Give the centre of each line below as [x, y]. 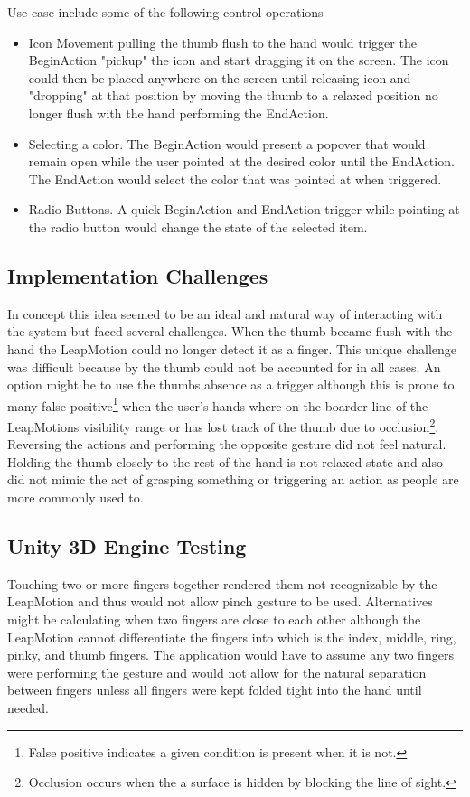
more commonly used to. [75, 497]
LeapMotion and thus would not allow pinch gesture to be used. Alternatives [220, 601]
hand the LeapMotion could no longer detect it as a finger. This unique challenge [232, 348]
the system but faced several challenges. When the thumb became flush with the [230, 331]
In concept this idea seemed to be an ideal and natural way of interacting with [225, 313]
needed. [28, 707]
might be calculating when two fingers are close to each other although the [214, 619]
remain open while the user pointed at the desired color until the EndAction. [241, 161]
